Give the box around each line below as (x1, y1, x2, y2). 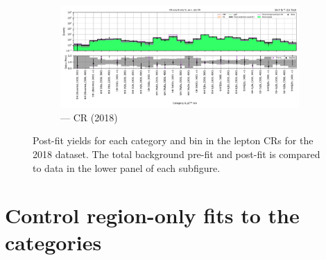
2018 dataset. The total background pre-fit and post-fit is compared (33, 146, 320, 161)
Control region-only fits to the (5, 201, 300, 229)
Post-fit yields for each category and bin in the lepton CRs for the (33, 133, 314, 148)
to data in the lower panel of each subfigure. (33, 160, 221, 175)
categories (5, 228, 102, 257)
